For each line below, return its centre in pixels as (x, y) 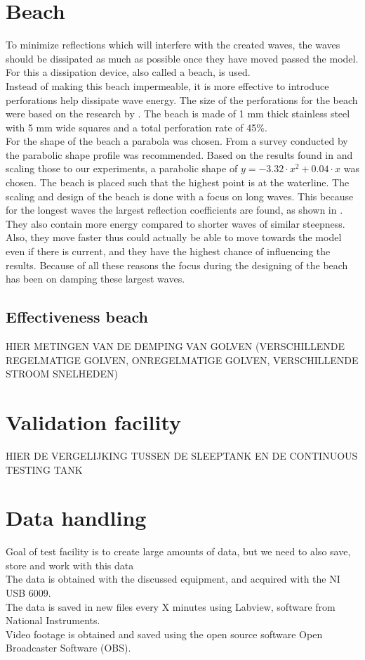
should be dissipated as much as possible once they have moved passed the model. (182, 58)
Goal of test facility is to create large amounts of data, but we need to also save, (178, 551)
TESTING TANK (44, 469)
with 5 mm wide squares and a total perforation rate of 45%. (137, 127)
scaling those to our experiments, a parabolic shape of (122, 168)
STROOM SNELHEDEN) (62, 374)
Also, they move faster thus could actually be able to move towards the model (174, 237)
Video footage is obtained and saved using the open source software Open (164, 634)
